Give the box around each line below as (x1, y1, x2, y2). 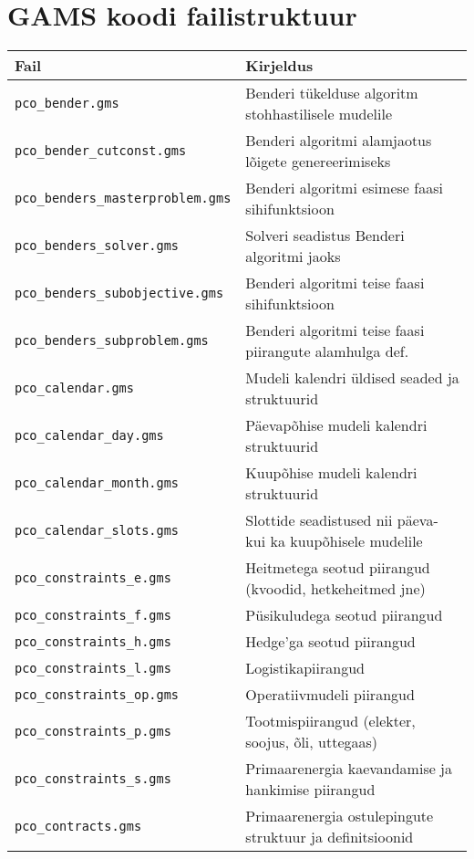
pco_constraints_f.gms (15, 607, 171, 623)
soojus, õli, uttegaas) (245, 731, 378, 753)
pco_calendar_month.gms (15, 476, 180, 491)
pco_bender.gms (15, 96, 119, 111)
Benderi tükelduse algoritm (245, 82, 418, 104)
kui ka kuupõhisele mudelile (245, 530, 423, 552)
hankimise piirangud (245, 779, 376, 801)
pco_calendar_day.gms (15, 428, 164, 444)
